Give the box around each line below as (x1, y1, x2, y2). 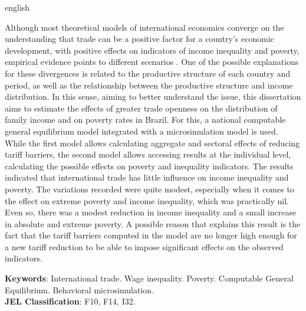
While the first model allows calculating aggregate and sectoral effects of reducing (5, 136, 300, 149)
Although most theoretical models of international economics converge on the (5, 21, 284, 33)
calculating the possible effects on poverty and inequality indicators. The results (5, 159, 294, 172)
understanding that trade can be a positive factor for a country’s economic (5, 32, 275, 45)
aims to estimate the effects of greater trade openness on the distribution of (5, 102, 278, 114)
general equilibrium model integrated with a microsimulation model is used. (5, 125, 278, 137)
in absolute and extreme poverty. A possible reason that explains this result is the (5, 217, 301, 230)
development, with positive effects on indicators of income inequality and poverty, (5, 44, 300, 56)
